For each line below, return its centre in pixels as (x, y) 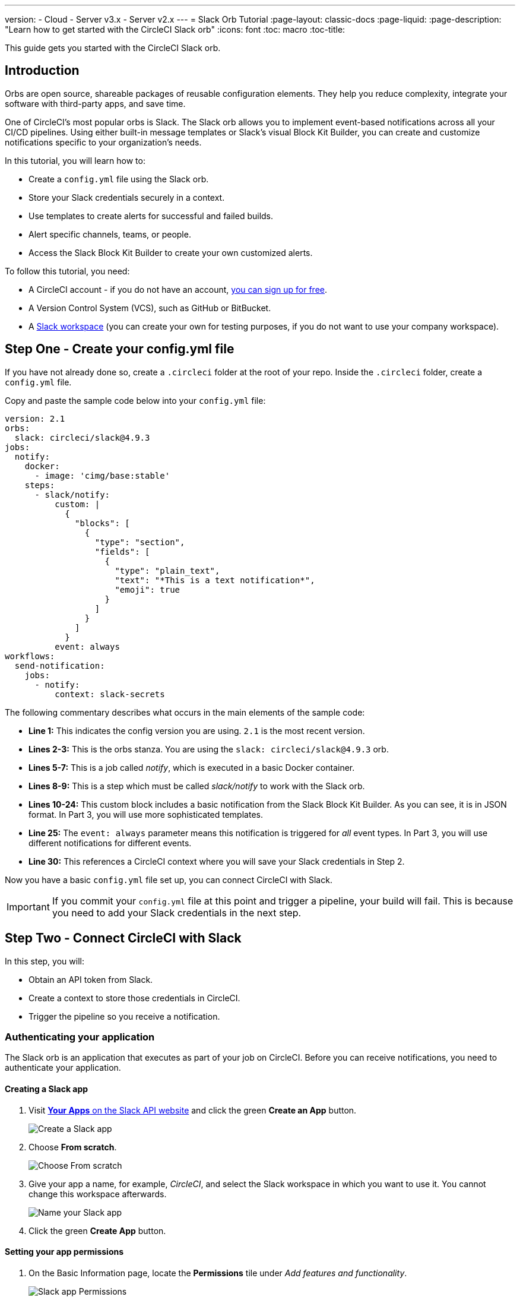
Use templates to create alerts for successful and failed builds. (151, 216)
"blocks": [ (102, 523)
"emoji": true (148, 589)
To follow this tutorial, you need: (67, 271)
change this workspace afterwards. (98, 1194)
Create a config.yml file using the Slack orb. (119, 179)
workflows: (30, 656)
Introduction (42, 71)
